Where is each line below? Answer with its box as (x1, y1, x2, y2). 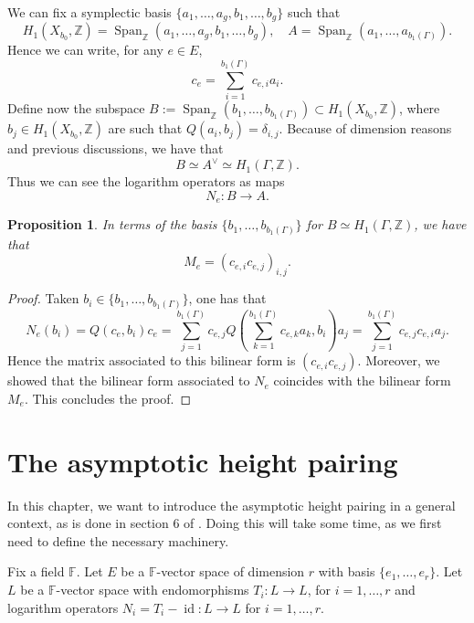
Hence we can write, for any (7, 40, 163, 59)
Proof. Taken (7, 289, 79, 308)
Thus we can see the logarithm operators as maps (7, 172, 285, 191)
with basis (318, 562, 375, 581)
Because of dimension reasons (287, 119, 452, 138)
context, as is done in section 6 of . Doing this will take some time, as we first (7, 513, 442, 533)
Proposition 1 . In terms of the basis (7, 215, 217, 234)
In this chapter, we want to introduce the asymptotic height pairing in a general (7, 495, 456, 514)
